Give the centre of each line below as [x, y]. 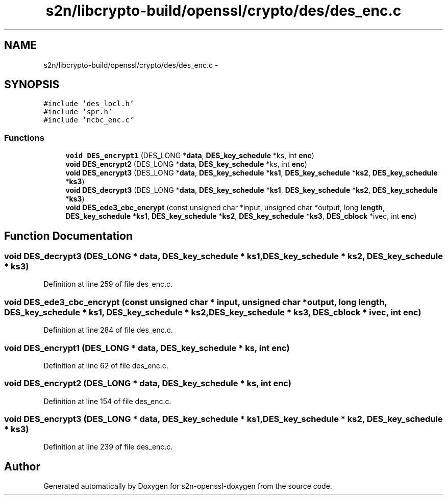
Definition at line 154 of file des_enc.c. [107, 401]
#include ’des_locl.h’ [89, 104]
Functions [24, 138]
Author [22, 466]
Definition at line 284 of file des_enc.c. [108, 330]
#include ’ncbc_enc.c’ [89, 120]
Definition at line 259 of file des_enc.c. [108, 284]
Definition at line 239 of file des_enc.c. [108, 447]
